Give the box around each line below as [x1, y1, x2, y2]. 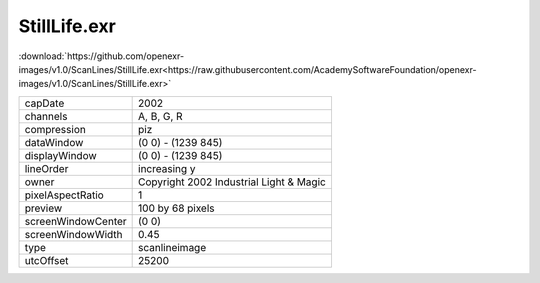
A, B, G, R [138, 109, 184, 123]
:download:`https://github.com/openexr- [18, 50, 185, 62]
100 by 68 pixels [138, 201, 215, 215]
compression [24, 122, 87, 136]
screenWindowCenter [24, 214, 127, 228]
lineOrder [24, 161, 69, 175]
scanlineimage [138, 240, 207, 254]
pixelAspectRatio [24, 188, 104, 202]
